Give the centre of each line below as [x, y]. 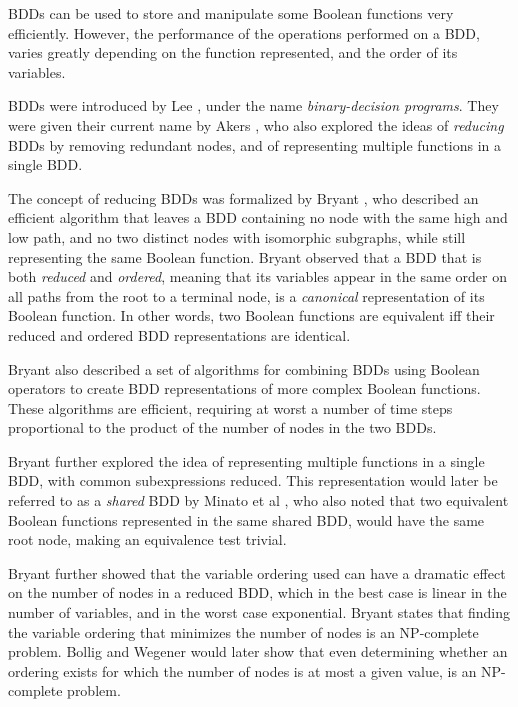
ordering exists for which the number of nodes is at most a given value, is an [242, 670]
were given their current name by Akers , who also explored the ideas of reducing [256, 124]
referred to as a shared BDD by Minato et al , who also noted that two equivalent [258, 500]
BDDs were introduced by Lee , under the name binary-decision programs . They [253, 105]
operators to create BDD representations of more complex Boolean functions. [244, 388]
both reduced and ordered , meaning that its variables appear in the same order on [257, 276]
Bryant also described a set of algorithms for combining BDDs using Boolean [244, 368]
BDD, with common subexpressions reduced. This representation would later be [253, 480]
